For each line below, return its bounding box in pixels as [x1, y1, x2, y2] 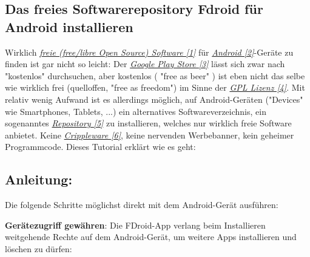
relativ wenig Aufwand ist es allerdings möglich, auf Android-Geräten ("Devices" [5, 93, 303, 105]
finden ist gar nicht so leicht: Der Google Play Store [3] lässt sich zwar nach [5, 57, 285, 70]
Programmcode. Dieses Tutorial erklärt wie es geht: [5, 140, 196, 153]
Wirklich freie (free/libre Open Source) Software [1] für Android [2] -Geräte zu [5, 45, 294, 58]
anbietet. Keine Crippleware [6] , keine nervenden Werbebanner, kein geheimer [5, 128, 294, 141]
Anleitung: [5, 170, 73, 189]
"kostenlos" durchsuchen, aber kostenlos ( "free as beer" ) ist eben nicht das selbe [5, 69, 305, 82]
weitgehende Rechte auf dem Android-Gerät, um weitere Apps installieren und [5, 230, 297, 243]
